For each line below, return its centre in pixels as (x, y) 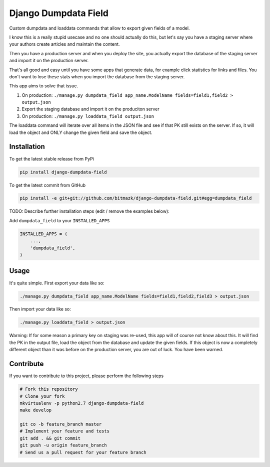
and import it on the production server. (49, 61)
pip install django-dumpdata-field (63, 172)
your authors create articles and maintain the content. (64, 44)
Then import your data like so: (40, 309)
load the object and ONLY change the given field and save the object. (81, 132)
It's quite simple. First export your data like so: (57, 283)
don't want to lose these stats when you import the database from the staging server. (97, 76)
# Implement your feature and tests (65, 431)
